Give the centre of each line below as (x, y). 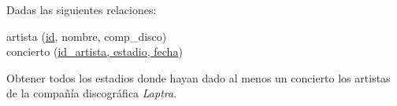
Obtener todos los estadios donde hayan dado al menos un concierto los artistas (198, 77)
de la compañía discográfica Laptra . (92, 93)
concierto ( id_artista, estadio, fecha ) (95, 51)
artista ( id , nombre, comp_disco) (87, 36)
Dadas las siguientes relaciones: (82, 9)
